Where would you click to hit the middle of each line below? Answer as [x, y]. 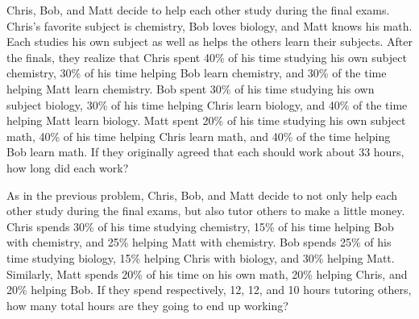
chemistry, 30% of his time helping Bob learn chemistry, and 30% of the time [197, 73]
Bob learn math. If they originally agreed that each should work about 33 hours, [205, 152]
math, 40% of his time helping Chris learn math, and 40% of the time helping [199, 136]
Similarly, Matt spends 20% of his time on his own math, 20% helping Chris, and [207, 273]
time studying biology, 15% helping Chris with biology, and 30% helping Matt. [201, 257]
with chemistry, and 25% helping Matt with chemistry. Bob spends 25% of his [199, 242]
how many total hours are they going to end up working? [147, 305]
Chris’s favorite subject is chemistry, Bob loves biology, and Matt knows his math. [209, 25]
